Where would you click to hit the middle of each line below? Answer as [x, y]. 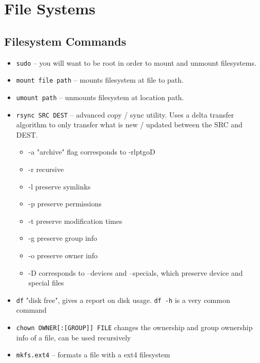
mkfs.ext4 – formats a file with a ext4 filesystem [93, 355]
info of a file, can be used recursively [74, 337]
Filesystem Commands [65, 41]
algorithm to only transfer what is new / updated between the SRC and [129, 125]
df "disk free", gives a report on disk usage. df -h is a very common [123, 300]
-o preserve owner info [63, 255]
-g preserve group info [63, 238]
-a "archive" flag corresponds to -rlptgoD [92, 152]
